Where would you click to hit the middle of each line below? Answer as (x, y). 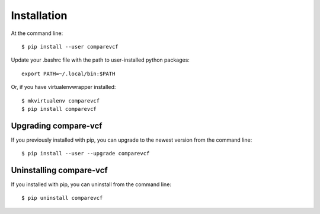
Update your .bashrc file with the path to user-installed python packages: (100, 60)
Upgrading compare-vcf (57, 125)
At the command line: (37, 33)
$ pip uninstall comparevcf (62, 198)
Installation (39, 15)
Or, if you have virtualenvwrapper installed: (63, 87)
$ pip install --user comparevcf (70, 47)
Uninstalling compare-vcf (59, 170)
